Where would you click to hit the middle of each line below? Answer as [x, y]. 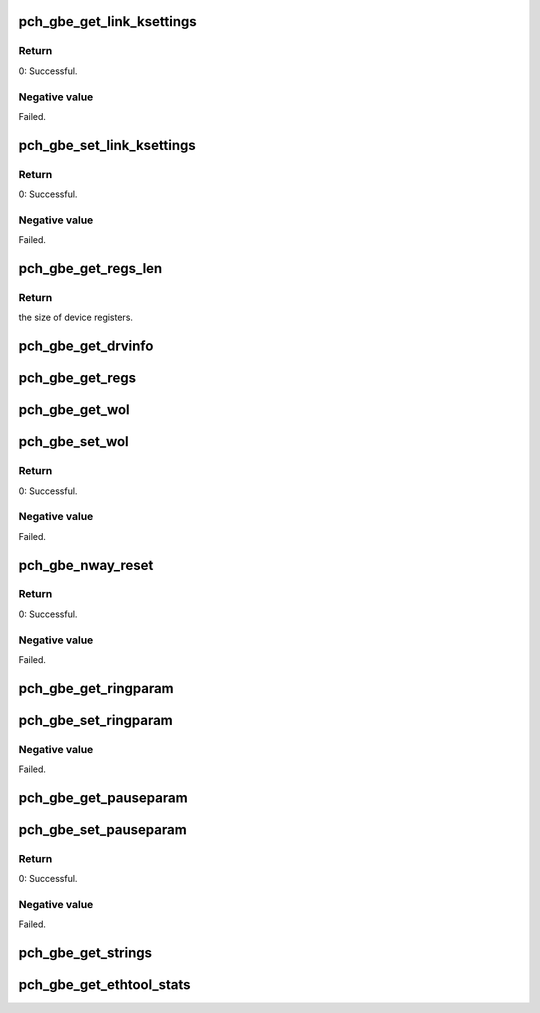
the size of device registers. [76, 317]
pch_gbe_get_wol [74, 410]
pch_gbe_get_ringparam [96, 688]
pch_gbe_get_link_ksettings [107, 21]
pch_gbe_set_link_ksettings [107, 145]
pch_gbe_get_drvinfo [86, 346]
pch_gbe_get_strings [85, 953]
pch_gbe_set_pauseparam [102, 829]
